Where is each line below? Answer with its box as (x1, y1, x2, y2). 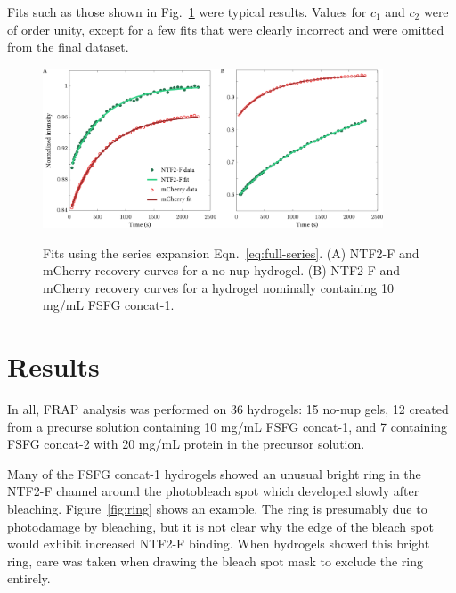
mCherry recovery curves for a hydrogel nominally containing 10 (43, 278, 394, 296)
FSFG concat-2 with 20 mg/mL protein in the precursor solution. (7, 435, 365, 453)
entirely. (7, 569, 51, 588)
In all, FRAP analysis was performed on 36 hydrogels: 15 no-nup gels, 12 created (7, 400, 449, 418)
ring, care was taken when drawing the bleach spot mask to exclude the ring (7, 551, 424, 570)
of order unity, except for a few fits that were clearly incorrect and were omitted (7, 20, 444, 38)
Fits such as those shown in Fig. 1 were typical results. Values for (7, 3, 367, 20)
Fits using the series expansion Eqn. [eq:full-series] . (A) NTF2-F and (43, 243, 419, 262)
